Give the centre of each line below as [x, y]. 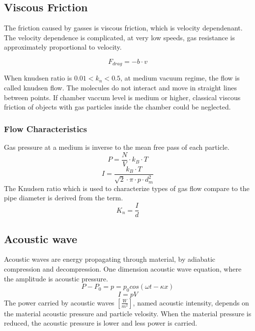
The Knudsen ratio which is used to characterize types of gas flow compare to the [127, 188]
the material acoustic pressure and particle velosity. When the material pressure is [128, 313]
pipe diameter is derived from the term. [64, 198]
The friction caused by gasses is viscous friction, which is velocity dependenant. [123, 28]
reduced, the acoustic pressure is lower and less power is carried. [101, 323]
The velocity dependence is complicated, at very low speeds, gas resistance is [119, 37]
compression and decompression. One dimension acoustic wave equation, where [123, 268]
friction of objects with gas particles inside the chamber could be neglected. [117, 107]
